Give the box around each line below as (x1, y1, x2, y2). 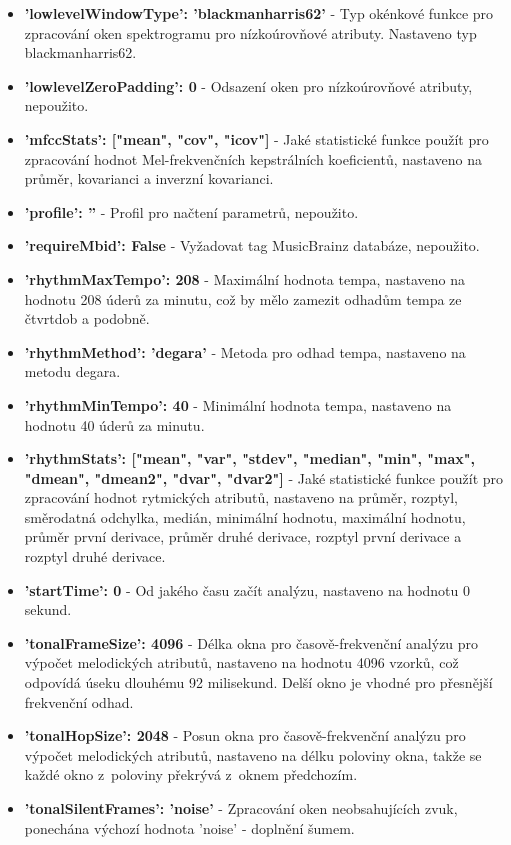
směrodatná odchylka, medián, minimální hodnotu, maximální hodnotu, (24, 506, 466, 527)
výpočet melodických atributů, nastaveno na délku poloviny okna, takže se (24, 744, 482, 765)
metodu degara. (24, 361, 121, 382)
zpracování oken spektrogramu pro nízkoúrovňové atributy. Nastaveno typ (24, 22, 477, 43)
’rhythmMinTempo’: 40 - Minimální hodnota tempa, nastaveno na (24, 394, 452, 415)
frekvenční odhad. (24, 691, 134, 712)
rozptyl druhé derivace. (24, 546, 166, 567)
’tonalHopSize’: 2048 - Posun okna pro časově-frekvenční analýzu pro (24, 725, 466, 746)
